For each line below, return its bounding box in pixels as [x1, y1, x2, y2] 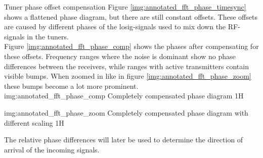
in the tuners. [27, 31, 69, 41]
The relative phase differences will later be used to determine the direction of [4, 134, 243, 145]
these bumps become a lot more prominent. [4, 80, 139, 91]
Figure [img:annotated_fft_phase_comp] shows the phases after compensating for [4, 41, 259, 51]
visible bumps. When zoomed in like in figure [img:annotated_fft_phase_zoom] [4, 71, 251, 81]
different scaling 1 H [4, 117, 64, 128]
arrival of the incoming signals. [4, 144, 100, 154]
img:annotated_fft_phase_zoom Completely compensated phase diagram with [4, 107, 248, 118]
